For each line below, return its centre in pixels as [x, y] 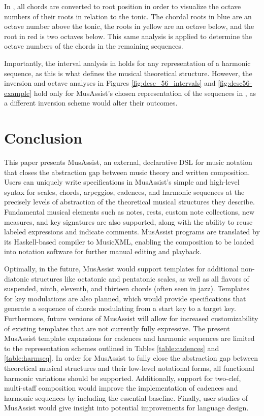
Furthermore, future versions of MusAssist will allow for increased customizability [131, 318]
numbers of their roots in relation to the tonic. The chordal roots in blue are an [128, 16]
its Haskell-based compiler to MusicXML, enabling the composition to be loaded [129, 241]
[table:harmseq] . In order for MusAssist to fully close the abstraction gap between [131, 358]
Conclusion [43, 138]
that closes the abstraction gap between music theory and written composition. [127, 172]
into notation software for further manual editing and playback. [103, 251]
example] [18, 93]
